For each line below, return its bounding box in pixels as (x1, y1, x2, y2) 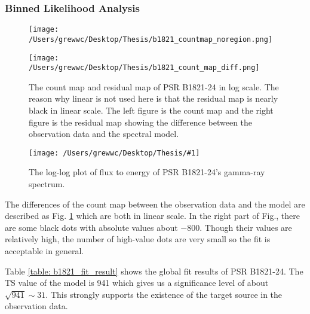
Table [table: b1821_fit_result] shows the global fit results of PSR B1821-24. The (5, 264, 303, 277)
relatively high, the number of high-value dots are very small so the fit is (5, 233, 271, 245)
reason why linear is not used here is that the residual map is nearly (29, 92, 278, 105)
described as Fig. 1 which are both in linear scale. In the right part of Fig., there (5, 209, 300, 222)
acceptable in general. (5, 245, 84, 257)
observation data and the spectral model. (29, 127, 179, 140)
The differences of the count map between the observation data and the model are (5, 197, 305, 210)
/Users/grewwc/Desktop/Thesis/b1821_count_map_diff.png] (29, 63, 260, 72)
